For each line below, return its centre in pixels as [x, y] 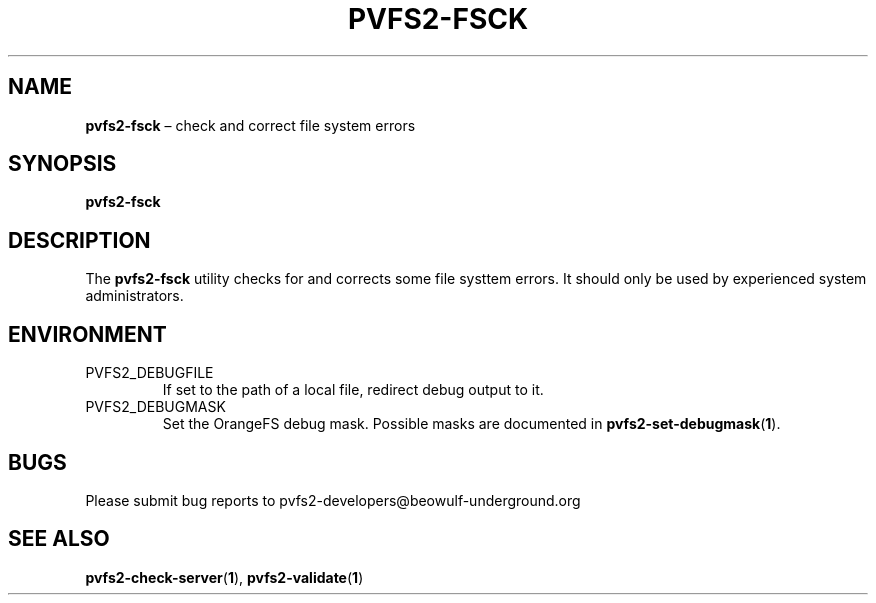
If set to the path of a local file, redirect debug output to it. [353, 390]
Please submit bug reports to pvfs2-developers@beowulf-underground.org [333, 500]
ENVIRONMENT [87, 334]
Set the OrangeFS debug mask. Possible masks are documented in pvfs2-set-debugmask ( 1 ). [471, 424]
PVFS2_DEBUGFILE [149, 373]
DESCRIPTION [79, 240]
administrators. [134, 296]
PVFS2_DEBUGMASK [155, 407]
